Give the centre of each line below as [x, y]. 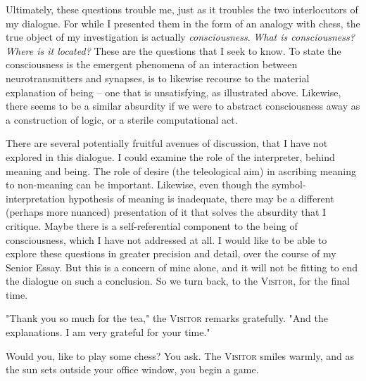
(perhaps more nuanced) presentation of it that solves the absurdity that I [166, 212]
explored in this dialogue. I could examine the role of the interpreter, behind [170, 156]
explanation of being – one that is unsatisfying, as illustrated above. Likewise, [173, 92]
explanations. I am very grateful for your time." [108, 332]
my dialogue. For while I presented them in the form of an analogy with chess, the [183, 23]
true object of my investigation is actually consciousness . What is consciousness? [180, 37]
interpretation [36, 198]
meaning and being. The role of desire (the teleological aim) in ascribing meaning [181, 170]
